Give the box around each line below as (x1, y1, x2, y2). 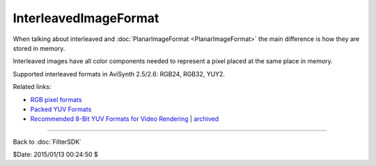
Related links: (13, 83, 52, 91)
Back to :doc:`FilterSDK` (13, 138, 82, 146)
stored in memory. (13, 44, 65, 52)
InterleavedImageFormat (13, 10, 159, 26)
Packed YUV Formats (30, 105, 92, 113)
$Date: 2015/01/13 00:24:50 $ (13, 150, 98, 159)
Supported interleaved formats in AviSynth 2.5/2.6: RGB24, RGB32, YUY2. (13, 69, 226, 78)
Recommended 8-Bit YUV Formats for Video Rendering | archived (30, 115, 219, 123)
